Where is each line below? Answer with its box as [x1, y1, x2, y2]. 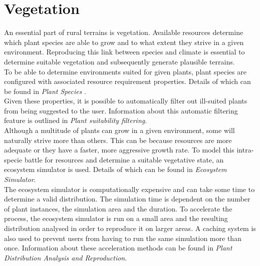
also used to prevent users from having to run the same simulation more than [4, 232, 241, 243]
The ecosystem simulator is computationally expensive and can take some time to [4, 183, 255, 194]
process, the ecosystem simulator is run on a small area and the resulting [4, 213, 228, 223]
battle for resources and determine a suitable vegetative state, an [24, 154, 224, 164]
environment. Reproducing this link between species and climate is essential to [4, 46, 245, 57]
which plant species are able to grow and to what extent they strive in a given [4, 36, 244, 47]
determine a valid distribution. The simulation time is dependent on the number [4, 193, 250, 204]
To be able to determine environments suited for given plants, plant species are [4, 66, 246, 76]
